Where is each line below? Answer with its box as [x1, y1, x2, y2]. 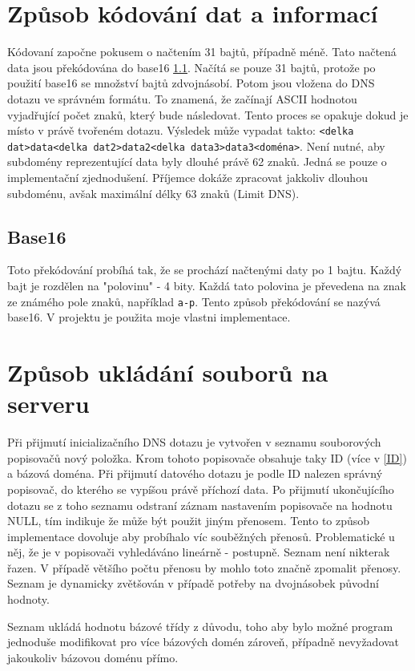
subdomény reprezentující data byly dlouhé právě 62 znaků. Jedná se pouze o [7, 153, 387, 170]
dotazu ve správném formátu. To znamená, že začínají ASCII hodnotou [7, 90, 357, 107]
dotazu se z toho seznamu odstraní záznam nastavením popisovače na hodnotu [7, 496, 393, 513]
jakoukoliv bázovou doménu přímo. [7, 649, 179, 665]
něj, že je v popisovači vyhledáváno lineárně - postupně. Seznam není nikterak [7, 544, 390, 560]
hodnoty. [7, 591, 50, 608]
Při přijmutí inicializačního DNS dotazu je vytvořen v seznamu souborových [7, 434, 381, 451]
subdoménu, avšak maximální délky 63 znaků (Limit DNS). [7, 184, 300, 201]
